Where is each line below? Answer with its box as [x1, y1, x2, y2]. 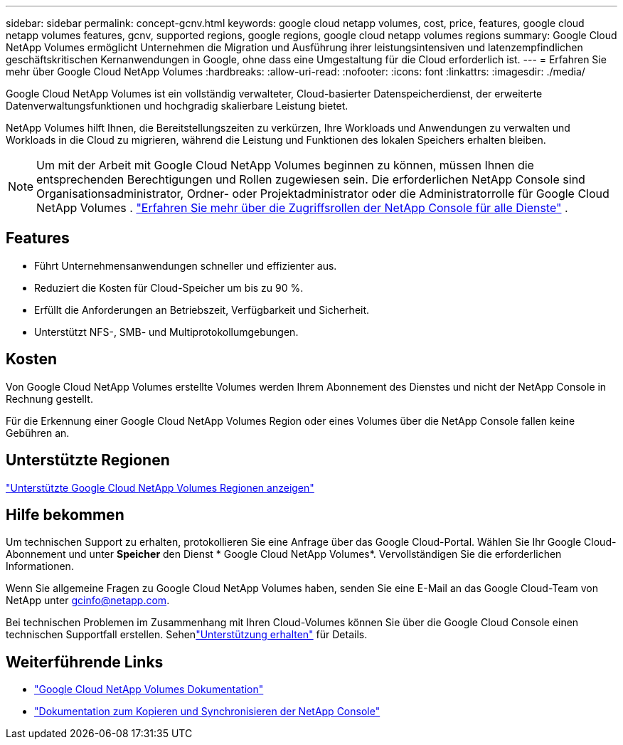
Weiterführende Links [6, 652, 164, 671]
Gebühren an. [6, 426, 70, 439]
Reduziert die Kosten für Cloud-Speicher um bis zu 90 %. [34, 281, 304, 294]
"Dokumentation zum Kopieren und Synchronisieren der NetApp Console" [34, 705, 380, 718]
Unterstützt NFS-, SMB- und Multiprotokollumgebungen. [34, 325, 299, 338]
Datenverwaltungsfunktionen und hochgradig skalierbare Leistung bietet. [6, 100, 348, 112]
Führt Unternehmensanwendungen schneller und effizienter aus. [34, 259, 337, 272]
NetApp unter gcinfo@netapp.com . [6, 594, 170, 607]
